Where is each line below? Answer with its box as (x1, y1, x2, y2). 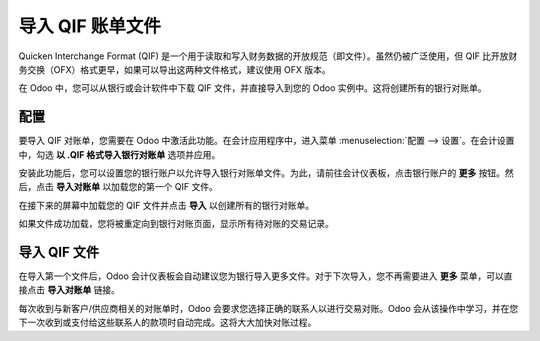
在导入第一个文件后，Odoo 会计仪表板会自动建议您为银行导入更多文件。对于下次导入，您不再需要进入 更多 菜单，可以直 (18, 270, 513, 282)
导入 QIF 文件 (18, 244, 100, 260)
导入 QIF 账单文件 (18, 15, 162, 37)
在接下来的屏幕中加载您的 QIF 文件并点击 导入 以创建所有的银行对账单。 (18, 199, 315, 211)
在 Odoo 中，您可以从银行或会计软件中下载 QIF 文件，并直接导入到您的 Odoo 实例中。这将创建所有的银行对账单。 (18, 82, 487, 94)
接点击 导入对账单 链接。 (18, 284, 120, 296)
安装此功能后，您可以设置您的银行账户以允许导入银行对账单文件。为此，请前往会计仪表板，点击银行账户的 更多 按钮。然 (18, 167, 514, 179)
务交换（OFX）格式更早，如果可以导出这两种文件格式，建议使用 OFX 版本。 (18, 63, 331, 75)
